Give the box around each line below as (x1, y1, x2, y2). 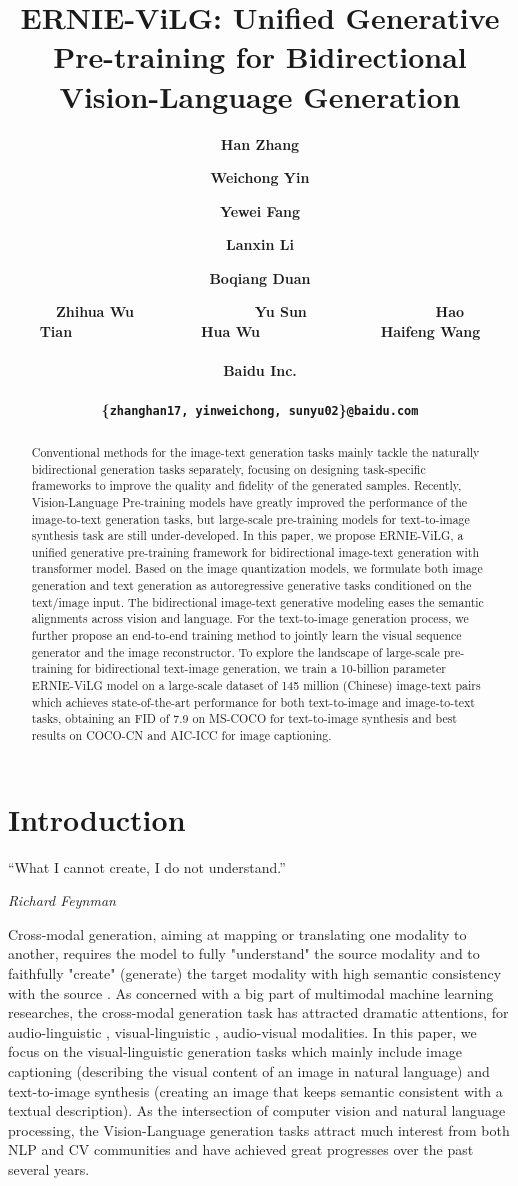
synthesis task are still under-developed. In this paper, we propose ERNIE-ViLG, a (31, 527, 464, 544)
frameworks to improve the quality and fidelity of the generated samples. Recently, (31, 477, 462, 494)
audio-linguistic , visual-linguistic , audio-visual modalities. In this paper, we (8, 1021, 477, 1042)
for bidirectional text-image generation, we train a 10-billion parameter (76, 660, 446, 677)
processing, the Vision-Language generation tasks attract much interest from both (8, 1119, 510, 1140)
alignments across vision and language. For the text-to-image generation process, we (31, 610, 469, 627)
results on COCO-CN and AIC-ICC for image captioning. (31, 727, 332, 744)
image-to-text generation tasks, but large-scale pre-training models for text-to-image (31, 510, 470, 527)
